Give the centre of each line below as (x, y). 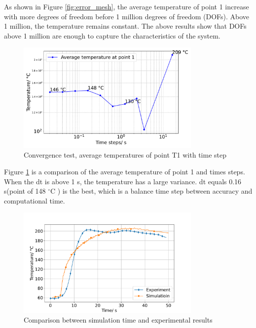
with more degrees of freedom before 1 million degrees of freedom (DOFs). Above (127, 16)
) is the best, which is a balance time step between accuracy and (155, 191)
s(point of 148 (25, 191)
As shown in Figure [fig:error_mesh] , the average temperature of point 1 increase (127, 6)
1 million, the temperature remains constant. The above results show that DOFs (125, 26)
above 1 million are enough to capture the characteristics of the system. (112, 35)
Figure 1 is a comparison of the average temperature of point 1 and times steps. (125, 171)
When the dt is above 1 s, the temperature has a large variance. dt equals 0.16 (123, 181)
